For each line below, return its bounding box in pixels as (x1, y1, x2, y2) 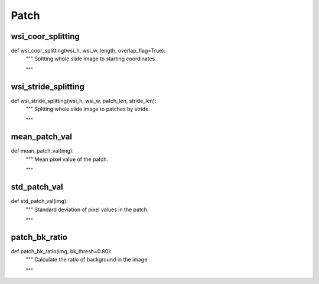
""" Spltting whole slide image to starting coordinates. (25, 55, 157, 62)
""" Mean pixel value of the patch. (25, 156, 109, 163)
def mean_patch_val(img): (11, 147, 74, 154)
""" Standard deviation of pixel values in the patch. (25, 206, 149, 213)
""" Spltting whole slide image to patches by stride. (25, 105, 150, 112)
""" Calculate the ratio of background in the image (25, 256, 148, 263)
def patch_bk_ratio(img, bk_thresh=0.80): (11, 247, 112, 254)
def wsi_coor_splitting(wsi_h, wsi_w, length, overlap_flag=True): (11, 47, 165, 54)
